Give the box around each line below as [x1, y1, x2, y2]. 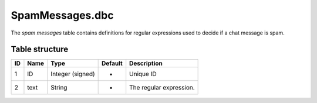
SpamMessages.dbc [11, 9, 114, 22]
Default [102, 59, 123, 67]
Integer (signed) [50, 70, 95, 78]
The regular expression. [129, 84, 195, 92]
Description [129, 59, 163, 67]
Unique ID [129, 70, 157, 78]
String [50, 84, 68, 92]
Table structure [11, 44, 69, 54]
